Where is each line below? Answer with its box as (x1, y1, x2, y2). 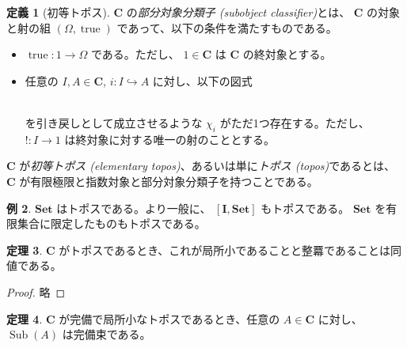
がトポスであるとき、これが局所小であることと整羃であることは (59, 241, 390, 258)
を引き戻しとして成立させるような (25, 114, 203, 130)
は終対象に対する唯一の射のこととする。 (64, 130, 276, 147)
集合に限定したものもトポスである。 (17, 215, 206, 232)
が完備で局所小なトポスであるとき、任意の (59, 310, 280, 327)
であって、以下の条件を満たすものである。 (116, 19, 337, 36)
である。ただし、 (90, 46, 180, 62)
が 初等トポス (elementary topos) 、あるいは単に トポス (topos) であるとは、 (19, 157, 396, 174)
